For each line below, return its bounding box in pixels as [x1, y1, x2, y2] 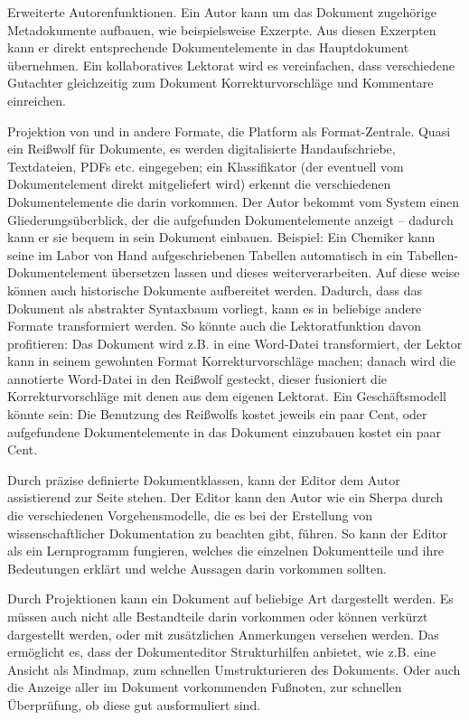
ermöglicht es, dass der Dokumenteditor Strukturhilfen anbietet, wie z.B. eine [7, 642, 436, 661]
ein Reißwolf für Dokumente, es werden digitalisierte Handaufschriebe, [7, 139, 396, 158]
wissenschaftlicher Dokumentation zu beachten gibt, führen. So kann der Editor [7, 523, 448, 542]
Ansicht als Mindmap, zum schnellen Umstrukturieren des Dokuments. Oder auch [7, 659, 461, 678]
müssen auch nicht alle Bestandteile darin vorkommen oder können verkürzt [7, 607, 428, 625]
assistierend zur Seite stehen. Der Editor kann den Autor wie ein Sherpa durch [7, 488, 444, 507]
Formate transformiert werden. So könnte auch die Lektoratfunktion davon [7, 316, 422, 335]
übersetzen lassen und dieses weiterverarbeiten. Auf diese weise [111, 263, 460, 282]
